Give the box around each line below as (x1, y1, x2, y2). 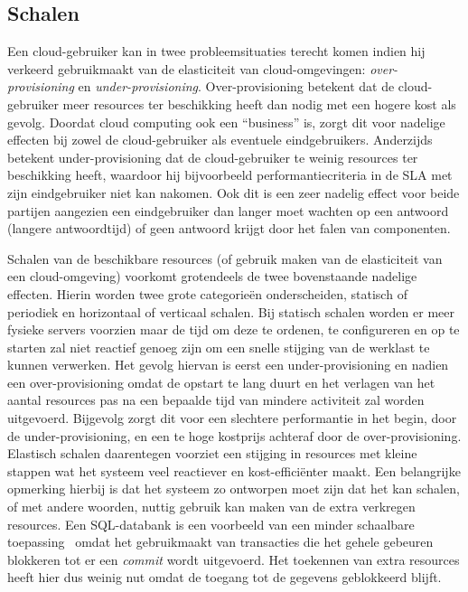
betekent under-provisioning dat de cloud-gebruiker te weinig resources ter (7, 147, 418, 166)
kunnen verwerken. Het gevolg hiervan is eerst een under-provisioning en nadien (7, 355, 449, 374)
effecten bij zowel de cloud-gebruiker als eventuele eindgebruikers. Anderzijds (7, 130, 433, 149)
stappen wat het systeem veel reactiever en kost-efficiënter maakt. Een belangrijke (7, 461, 461, 480)
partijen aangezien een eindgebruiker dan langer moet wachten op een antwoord (7, 201, 449, 220)
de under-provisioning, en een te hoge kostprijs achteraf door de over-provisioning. (7, 426, 462, 445)
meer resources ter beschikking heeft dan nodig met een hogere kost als (62, 94, 456, 113)
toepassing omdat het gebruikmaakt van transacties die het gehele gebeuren (7, 532, 434, 551)
